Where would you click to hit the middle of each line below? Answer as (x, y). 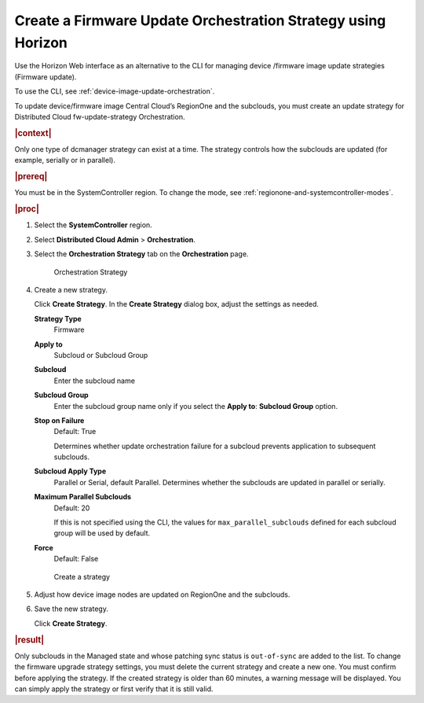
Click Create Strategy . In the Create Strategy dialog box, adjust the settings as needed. (177, 304)
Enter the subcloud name (94, 381)
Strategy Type (58, 318)
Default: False (76, 559)
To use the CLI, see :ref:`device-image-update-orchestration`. (115, 91)
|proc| (27, 209)
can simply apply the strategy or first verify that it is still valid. (114, 689)
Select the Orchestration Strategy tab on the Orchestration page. (141, 254)
